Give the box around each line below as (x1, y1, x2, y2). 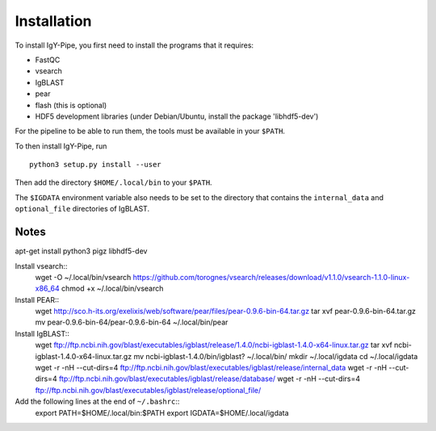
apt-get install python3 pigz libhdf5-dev (15, 246, 148, 256)
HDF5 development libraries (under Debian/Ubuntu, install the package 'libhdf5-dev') (35, 111, 319, 121)
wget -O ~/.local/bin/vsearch (35, 272, 132, 282)
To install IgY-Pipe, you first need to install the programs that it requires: (15, 40, 254, 50)
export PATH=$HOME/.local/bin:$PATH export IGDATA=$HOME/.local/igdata (35, 408, 290, 417)
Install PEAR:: (15, 295, 60, 304)
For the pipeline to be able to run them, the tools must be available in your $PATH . (15, 126, 286, 136)
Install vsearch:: (15, 261, 68, 270)
